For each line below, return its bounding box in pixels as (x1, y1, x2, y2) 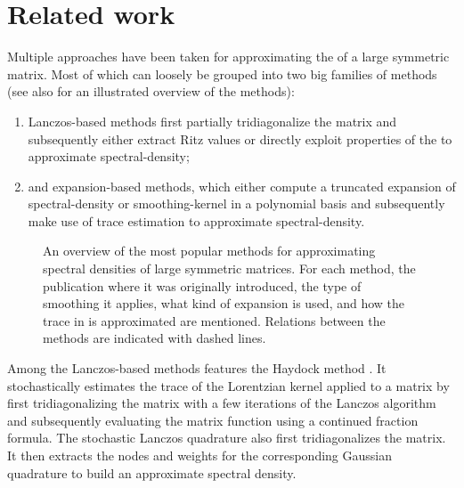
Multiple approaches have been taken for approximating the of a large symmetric (7, 47, 450, 66)
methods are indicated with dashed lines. (43, 329, 266, 347)
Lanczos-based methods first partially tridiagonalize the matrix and (28, 111, 397, 130)
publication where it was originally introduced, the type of (43, 276, 362, 295)
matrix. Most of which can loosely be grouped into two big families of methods (7, 64, 437, 83)
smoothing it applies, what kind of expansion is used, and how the (43, 294, 405, 313)
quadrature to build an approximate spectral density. (7, 463, 297, 482)
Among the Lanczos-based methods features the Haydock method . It (7, 359, 387, 378)
